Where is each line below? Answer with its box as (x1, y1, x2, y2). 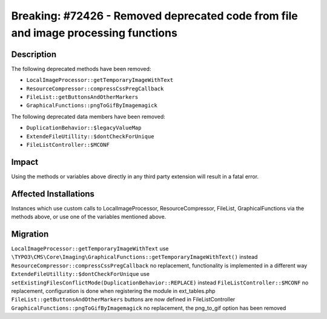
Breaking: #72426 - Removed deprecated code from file (11, 9, 298, 22)
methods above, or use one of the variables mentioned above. (11, 213, 167, 221)
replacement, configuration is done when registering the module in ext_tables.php (11, 287, 216, 295)
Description (11, 49, 57, 59)
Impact (11, 156, 39, 167)
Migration (11, 229, 49, 239)
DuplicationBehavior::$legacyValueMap (26, 124, 142, 132)
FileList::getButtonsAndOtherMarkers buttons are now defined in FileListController (11, 296, 236, 303)
